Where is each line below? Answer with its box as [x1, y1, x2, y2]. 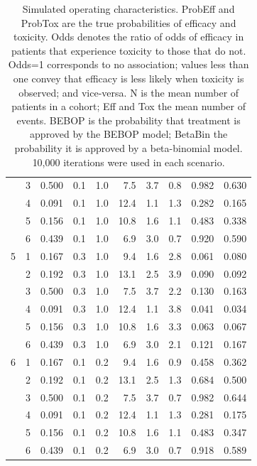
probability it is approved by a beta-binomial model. [14, 140, 243, 155]
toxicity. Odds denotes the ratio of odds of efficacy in [13, 29, 244, 44]
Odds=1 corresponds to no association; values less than [8, 57, 249, 72]
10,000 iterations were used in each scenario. [32, 154, 225, 169]
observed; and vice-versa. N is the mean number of [18, 85, 239, 99]
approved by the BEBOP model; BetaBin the [30, 126, 228, 141]
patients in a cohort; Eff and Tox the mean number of [11, 99, 246, 114]
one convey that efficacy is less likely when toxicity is [13, 70, 244, 85]
